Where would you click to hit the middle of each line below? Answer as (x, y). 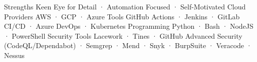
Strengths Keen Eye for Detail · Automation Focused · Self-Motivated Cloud (125, 6)
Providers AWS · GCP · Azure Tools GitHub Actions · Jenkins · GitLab (122, 16)
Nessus (15, 55)
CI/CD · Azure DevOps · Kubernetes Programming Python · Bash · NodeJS (129, 26)
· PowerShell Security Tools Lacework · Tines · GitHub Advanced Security (123, 35)
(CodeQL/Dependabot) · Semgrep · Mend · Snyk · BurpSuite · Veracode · (128, 45)
